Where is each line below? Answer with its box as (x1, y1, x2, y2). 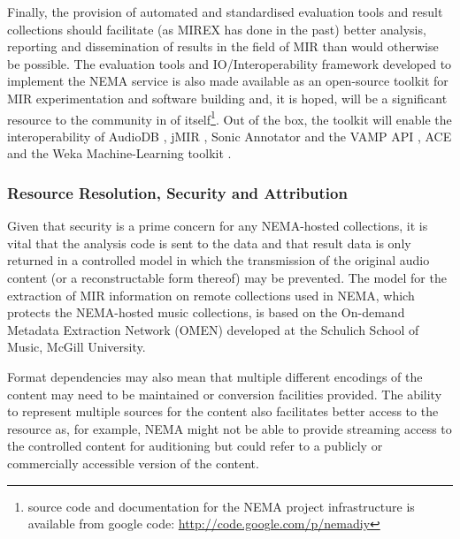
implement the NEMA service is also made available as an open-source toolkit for (7, 72, 448, 90)
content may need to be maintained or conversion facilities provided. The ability (7, 384, 442, 403)
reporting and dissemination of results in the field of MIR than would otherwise (7, 37, 439, 56)
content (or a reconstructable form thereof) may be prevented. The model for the (7, 269, 447, 286)
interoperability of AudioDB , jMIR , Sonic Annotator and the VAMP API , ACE (7, 126, 452, 145)
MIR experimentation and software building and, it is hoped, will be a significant (7, 88, 448, 107)
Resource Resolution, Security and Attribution (7, 181, 348, 203)
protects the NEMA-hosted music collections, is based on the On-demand (7, 303, 405, 322)
